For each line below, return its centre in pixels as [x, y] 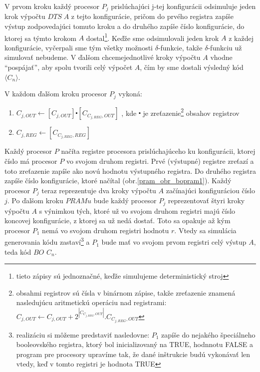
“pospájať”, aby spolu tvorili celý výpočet [69, 67]
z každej [241, 38]
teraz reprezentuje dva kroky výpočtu [99, 190]
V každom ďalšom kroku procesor [56, 94]
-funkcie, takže [180, 47]
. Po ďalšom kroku [35, 200]
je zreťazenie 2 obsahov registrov [191, 112]
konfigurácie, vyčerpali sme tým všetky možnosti [79, 47]
